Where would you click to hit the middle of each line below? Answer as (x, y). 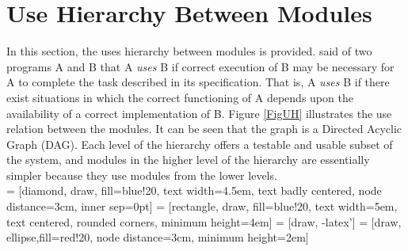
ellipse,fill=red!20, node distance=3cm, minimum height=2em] (158, 237)
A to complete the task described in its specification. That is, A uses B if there (198, 82)
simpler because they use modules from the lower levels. (142, 175)
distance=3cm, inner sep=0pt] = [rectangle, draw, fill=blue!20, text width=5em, (202, 206)
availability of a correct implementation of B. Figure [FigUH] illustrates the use (199, 113)
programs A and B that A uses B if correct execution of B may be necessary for (200, 66)
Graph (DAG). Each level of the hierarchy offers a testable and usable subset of (200, 144)
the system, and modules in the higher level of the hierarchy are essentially (188, 160)
